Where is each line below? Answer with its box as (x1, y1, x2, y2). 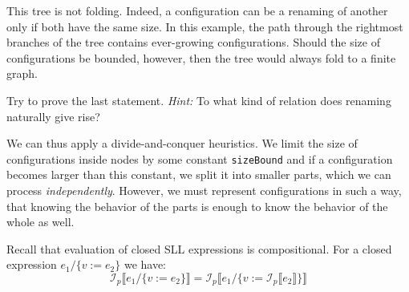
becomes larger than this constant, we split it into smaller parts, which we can (6, 166, 391, 183)
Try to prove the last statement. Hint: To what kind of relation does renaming (6, 91, 391, 108)
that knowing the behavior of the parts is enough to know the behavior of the (6, 197, 388, 214)
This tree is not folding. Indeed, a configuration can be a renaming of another (6, 2, 388, 18)
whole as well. (6, 213, 75, 230)
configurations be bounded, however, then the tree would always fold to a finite (6, 49, 396, 66)
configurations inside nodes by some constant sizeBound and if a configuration (6, 150, 393, 167)
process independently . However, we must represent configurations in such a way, (6, 182, 402, 198)
